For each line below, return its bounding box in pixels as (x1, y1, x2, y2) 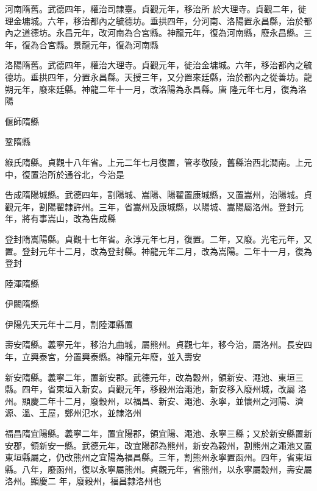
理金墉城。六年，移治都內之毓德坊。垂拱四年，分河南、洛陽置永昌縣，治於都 (5, 14, 312, 27)
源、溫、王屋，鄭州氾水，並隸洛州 (5, 406, 141, 419)
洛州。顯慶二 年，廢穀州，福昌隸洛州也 (5, 475, 162, 487)
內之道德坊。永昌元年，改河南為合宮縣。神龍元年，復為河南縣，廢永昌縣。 (5, 26, 304, 39)
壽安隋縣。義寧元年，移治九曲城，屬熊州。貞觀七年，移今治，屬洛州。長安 (5, 338, 304, 351)
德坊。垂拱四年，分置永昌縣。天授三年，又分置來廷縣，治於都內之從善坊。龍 (5, 70, 312, 83)
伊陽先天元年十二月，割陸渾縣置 (5, 317, 133, 330)
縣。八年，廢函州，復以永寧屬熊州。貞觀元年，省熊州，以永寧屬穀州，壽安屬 (5, 462, 312, 475)
